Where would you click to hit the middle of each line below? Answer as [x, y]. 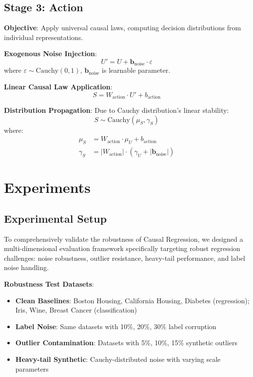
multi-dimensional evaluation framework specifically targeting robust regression [122, 248]
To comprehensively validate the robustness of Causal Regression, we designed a [124, 239]
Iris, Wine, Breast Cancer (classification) [76, 310]
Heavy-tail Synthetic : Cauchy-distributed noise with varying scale [118, 359]
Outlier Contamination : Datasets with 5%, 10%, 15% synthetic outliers [126, 343]
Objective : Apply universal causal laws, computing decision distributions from [123, 28]
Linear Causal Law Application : [58, 87]
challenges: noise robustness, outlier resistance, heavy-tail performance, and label [125, 258]
